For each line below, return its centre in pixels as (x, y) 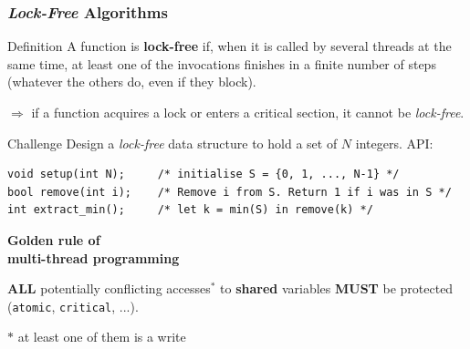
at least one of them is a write (102, 337)
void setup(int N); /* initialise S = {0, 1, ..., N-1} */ (204, 174)
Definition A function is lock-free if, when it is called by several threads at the (230, 46)
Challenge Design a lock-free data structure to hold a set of (172, 143)
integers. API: (394, 143)
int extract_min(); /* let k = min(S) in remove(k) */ (190, 210)
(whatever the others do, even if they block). (132, 82)
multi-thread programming (94, 257)
